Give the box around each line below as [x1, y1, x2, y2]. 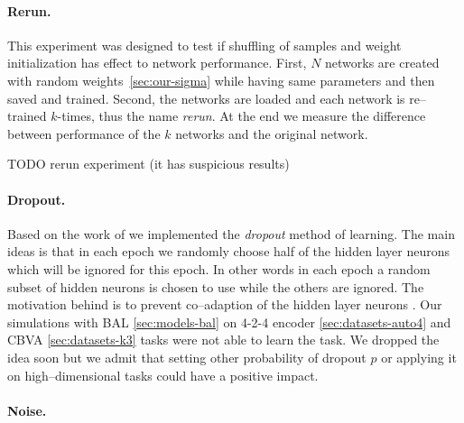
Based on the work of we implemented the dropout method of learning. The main [7, 224, 455, 243]
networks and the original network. [175, 124, 368, 143]
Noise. [7, 400, 47, 419]
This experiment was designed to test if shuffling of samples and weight [7, 35, 402, 54]
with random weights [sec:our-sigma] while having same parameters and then [7, 70, 435, 89]
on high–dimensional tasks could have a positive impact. [7, 365, 319, 384]
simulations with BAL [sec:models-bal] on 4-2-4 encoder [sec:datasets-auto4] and [7, 312, 451, 331]
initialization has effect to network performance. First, [7, 53, 307, 72]
